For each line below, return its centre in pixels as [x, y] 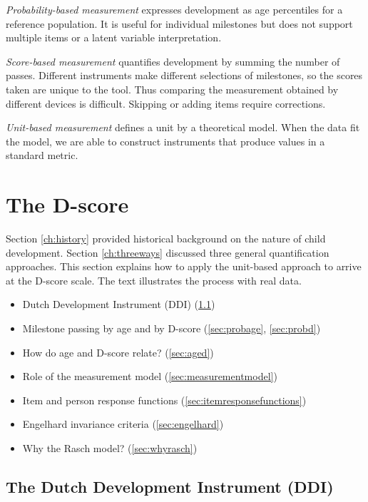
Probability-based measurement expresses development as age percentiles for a [174, 9]
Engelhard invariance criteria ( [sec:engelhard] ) [123, 424]
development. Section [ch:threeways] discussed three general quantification [168, 252]
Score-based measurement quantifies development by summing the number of [173, 61]
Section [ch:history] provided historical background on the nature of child [166, 239]
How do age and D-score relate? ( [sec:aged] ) [118, 352]
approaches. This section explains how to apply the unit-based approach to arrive [184, 266]
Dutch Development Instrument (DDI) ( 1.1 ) [119, 304]
